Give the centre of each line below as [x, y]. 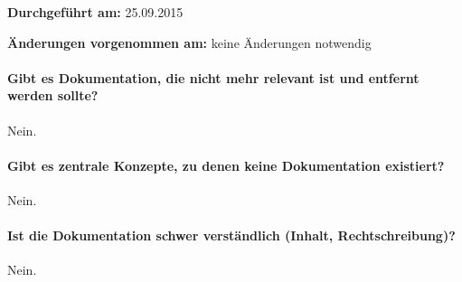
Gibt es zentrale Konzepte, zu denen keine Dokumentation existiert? [226, 165]
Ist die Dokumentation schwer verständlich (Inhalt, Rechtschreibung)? [231, 235]
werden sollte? [53, 95]
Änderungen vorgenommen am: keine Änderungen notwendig [189, 42]
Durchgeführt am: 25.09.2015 [95, 12]
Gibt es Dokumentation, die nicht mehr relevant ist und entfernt [213, 77]
